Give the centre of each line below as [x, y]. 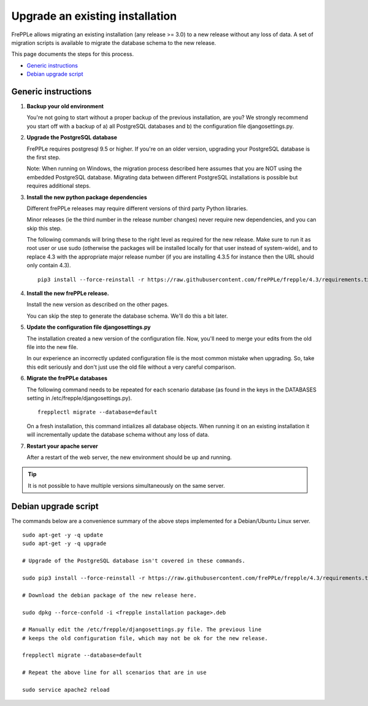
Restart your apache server [62, 446]
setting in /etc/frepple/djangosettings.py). [79, 398]
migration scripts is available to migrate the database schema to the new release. [114, 42]
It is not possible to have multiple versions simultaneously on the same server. [126, 485]
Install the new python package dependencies [87, 197]
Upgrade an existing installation [94, 16]
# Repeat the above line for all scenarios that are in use [114, 673]
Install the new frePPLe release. [68, 293]
